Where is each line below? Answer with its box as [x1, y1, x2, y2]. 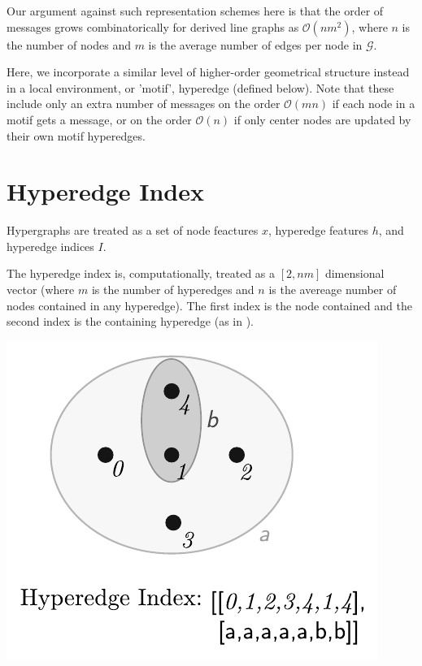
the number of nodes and [7, 36, 131, 53]
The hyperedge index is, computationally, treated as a [7, 265, 276, 282]
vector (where [7, 281, 75, 298]
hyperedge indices [7, 237, 94, 254]
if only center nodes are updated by [233, 110, 411, 128]
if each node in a [332, 95, 415, 112]
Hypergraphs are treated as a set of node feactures [7, 222, 259, 239]
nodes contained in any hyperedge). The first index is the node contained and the [7, 296, 412, 314]
